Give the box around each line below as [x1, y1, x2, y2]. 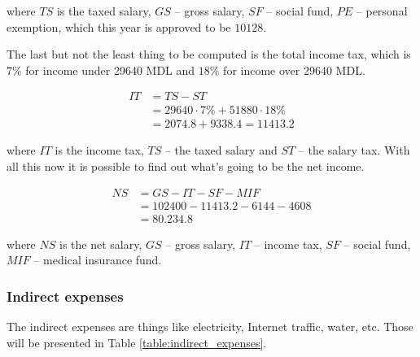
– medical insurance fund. [33, 251, 162, 268]
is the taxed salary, [56, 2, 151, 19]
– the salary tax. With [298, 141, 410, 159]
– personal [356, 2, 408, 19]
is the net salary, [59, 235, 142, 252]
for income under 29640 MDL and [25, 61, 195, 78]
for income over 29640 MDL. [223, 61, 365, 78]
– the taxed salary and [164, 141, 278, 159]
